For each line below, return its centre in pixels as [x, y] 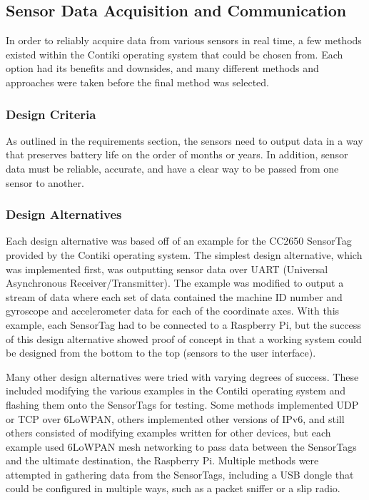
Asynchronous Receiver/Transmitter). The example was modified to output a [175, 283]
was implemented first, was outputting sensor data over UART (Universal [167, 269]
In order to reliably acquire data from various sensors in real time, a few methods [184, 40]
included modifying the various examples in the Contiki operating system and [176, 391]
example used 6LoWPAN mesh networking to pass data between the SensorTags [181, 446]
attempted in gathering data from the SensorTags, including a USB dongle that [180, 474]
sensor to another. [45, 182]
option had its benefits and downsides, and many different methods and [162, 68]
